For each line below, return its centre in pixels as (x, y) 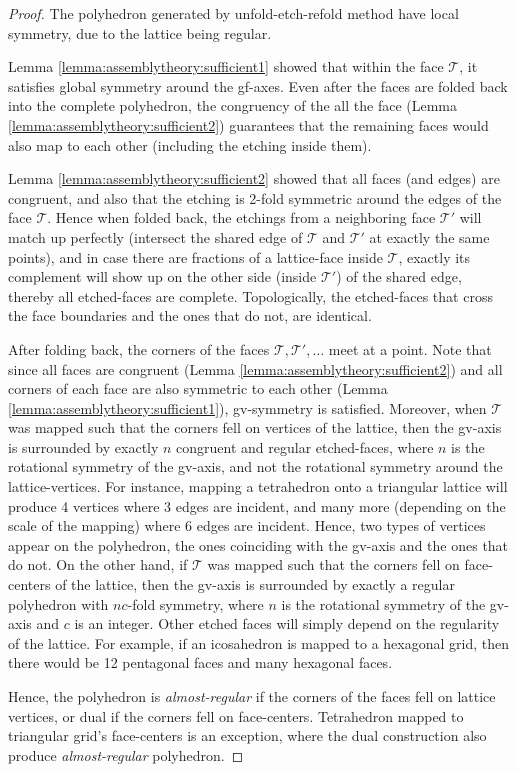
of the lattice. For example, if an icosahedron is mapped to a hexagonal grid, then (258, 642)
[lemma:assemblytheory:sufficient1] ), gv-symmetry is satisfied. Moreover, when (247, 407)
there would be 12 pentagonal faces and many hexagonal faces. (200, 662)
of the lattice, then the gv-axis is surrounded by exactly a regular (255, 584)
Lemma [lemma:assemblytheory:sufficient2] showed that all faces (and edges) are (254, 178)
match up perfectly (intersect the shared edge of (155, 236)
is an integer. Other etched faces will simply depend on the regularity (287, 623)
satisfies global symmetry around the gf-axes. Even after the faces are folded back (258, 85)
